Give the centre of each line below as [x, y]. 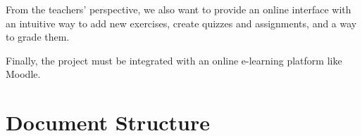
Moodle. [23, 74]
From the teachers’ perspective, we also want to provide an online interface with [179, 9]
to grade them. [38, 37]
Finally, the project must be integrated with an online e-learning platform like [174, 60]
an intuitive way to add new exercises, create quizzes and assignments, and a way [181, 23]
